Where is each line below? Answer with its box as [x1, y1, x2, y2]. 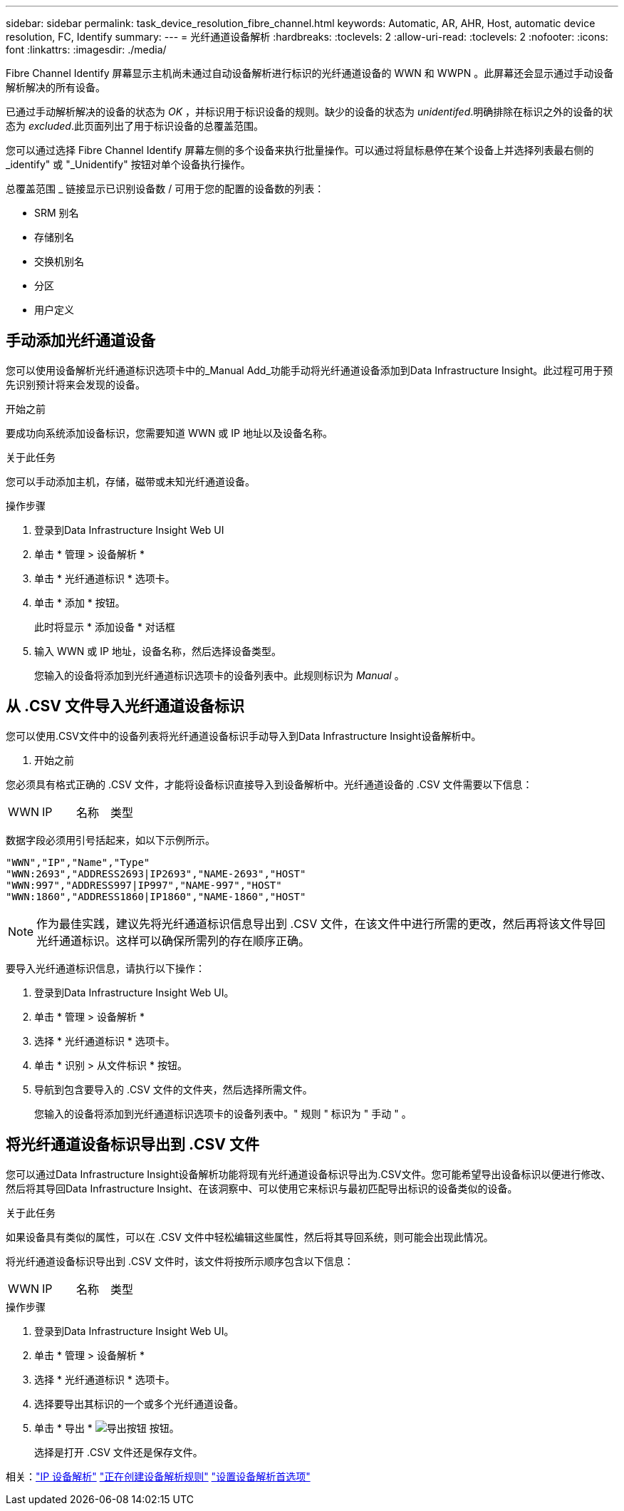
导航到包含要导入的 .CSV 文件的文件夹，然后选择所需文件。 [34, 1083, 313, 1095]
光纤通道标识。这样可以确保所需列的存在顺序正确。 [36, 933, 311, 948]
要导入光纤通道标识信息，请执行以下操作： [6, 961, 205, 974]
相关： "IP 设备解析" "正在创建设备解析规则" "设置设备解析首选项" [6, 1470, 311, 1482]
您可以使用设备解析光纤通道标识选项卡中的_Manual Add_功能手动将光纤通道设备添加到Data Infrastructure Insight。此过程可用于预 [6, 363, 613, 376]
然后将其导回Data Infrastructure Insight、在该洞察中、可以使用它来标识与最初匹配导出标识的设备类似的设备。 [6, 1182, 518, 1195]
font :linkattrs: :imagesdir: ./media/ [6, 43, 167, 56]
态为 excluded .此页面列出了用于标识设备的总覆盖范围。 [6, 120, 264, 132]
